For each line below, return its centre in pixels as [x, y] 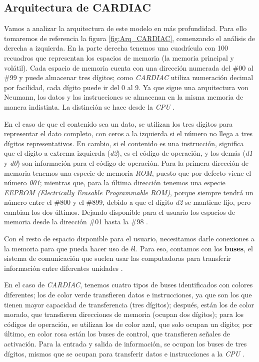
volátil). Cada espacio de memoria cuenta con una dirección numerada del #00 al [129, 67]
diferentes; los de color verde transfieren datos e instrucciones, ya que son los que [128, 295]
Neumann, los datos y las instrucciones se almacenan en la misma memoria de [124, 97]
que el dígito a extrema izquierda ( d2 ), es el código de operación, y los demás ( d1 [128, 153]
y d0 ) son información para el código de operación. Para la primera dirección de [126, 162]
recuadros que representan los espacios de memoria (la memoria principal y [119, 57]
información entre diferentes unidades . [63, 268]
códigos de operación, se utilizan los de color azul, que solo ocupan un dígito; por [128, 324]
